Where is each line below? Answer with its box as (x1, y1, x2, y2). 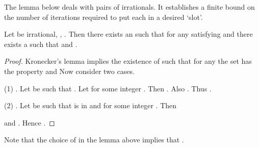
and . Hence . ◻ (4, 117, 55, 128)
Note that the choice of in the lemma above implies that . (4, 134, 184, 145)
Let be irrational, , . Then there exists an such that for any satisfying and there (4, 29, 253, 39)
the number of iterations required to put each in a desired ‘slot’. (4, 11, 203, 22)
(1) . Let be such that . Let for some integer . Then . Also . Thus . (4, 83, 212, 93)
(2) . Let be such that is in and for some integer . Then (4, 100, 177, 111)
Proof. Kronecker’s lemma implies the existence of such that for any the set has (4, 56, 252, 66)
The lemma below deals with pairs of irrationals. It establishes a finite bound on (4, 2, 255, 12)
